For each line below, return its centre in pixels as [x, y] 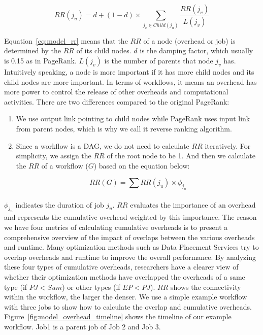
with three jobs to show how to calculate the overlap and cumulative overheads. [128, 306]
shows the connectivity [206, 287]
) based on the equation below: [142, 165]
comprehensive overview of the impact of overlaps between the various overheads [129, 237]
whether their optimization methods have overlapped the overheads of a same [125, 277]
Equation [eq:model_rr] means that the [66, 40]
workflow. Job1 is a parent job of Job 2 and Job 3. [83, 326]
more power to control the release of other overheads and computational [116, 92]
